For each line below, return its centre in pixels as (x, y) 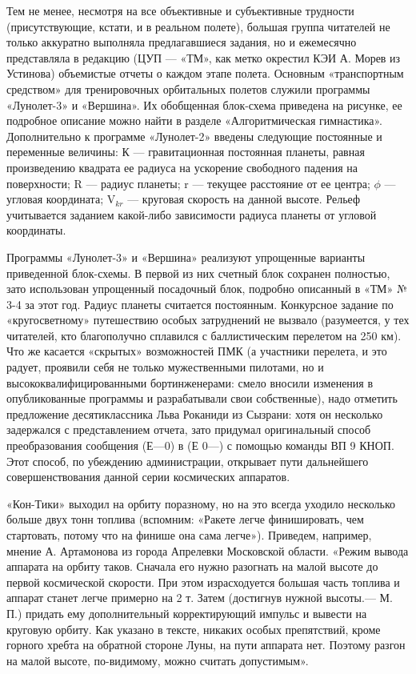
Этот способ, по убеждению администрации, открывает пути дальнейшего (188, 461)
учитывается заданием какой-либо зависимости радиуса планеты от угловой (192, 214)
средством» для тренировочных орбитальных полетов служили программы (188, 88)
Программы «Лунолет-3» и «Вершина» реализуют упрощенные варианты (186, 257)
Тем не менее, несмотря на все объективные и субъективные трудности (180, 10)
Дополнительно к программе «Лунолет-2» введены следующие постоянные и (194, 136)
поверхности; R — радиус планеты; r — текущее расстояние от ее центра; (188, 183)
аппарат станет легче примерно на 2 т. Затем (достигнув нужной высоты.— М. (200, 598)
